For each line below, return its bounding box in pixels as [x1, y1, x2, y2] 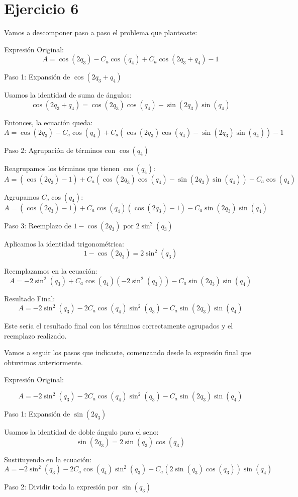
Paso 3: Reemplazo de [4, 220, 71, 230]
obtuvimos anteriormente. [4, 357, 83, 368]
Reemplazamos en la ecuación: [4, 266, 97, 276]
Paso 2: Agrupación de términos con [4, 144, 116, 155]
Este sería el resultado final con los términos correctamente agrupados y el [4, 320, 233, 331]
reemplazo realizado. [4, 330, 67, 341]
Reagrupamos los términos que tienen [4, 162, 120, 173]
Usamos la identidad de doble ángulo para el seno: [4, 427, 159, 437]
